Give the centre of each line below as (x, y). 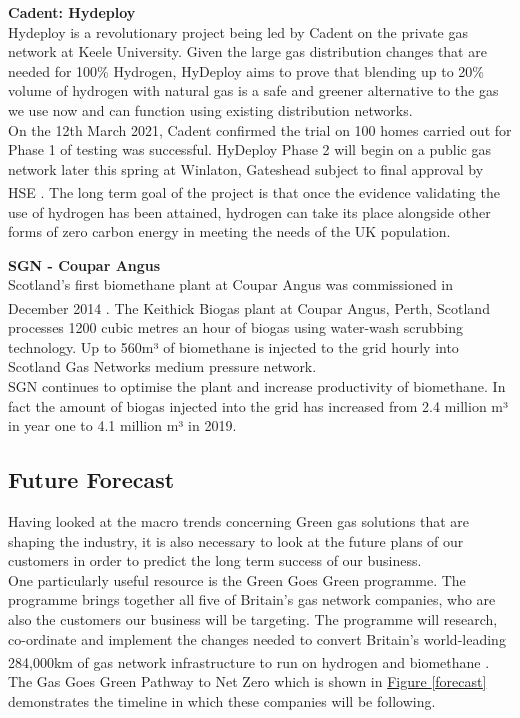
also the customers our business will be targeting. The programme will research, (253, 618)
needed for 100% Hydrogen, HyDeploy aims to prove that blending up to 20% (246, 70)
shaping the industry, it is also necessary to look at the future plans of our (236, 540)
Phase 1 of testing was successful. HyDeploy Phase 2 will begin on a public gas (249, 149)
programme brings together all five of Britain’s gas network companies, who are (252, 599)
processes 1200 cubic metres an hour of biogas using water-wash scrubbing (235, 327)
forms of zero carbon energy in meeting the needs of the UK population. (229, 231)
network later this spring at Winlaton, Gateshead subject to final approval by (246, 168)
